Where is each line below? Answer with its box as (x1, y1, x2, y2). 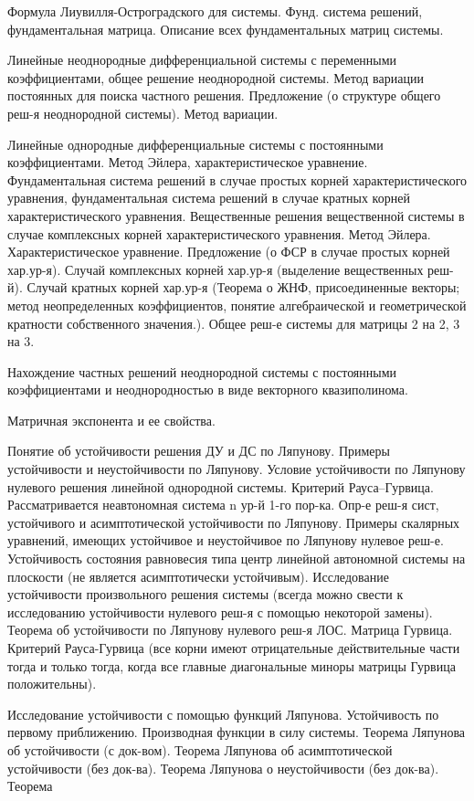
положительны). (7, 674, 97, 693)
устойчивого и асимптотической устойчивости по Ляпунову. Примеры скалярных (7, 512, 460, 532)
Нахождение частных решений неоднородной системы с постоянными (7, 362, 397, 381)
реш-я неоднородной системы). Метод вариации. (7, 103, 279, 122)
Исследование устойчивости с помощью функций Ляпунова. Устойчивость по (7, 704, 439, 723)
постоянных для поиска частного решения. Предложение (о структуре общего (7, 86, 441, 105)
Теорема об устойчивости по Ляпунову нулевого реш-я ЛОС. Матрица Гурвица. (7, 620, 453, 639)
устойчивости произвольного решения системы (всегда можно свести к (7, 585, 404, 604)
